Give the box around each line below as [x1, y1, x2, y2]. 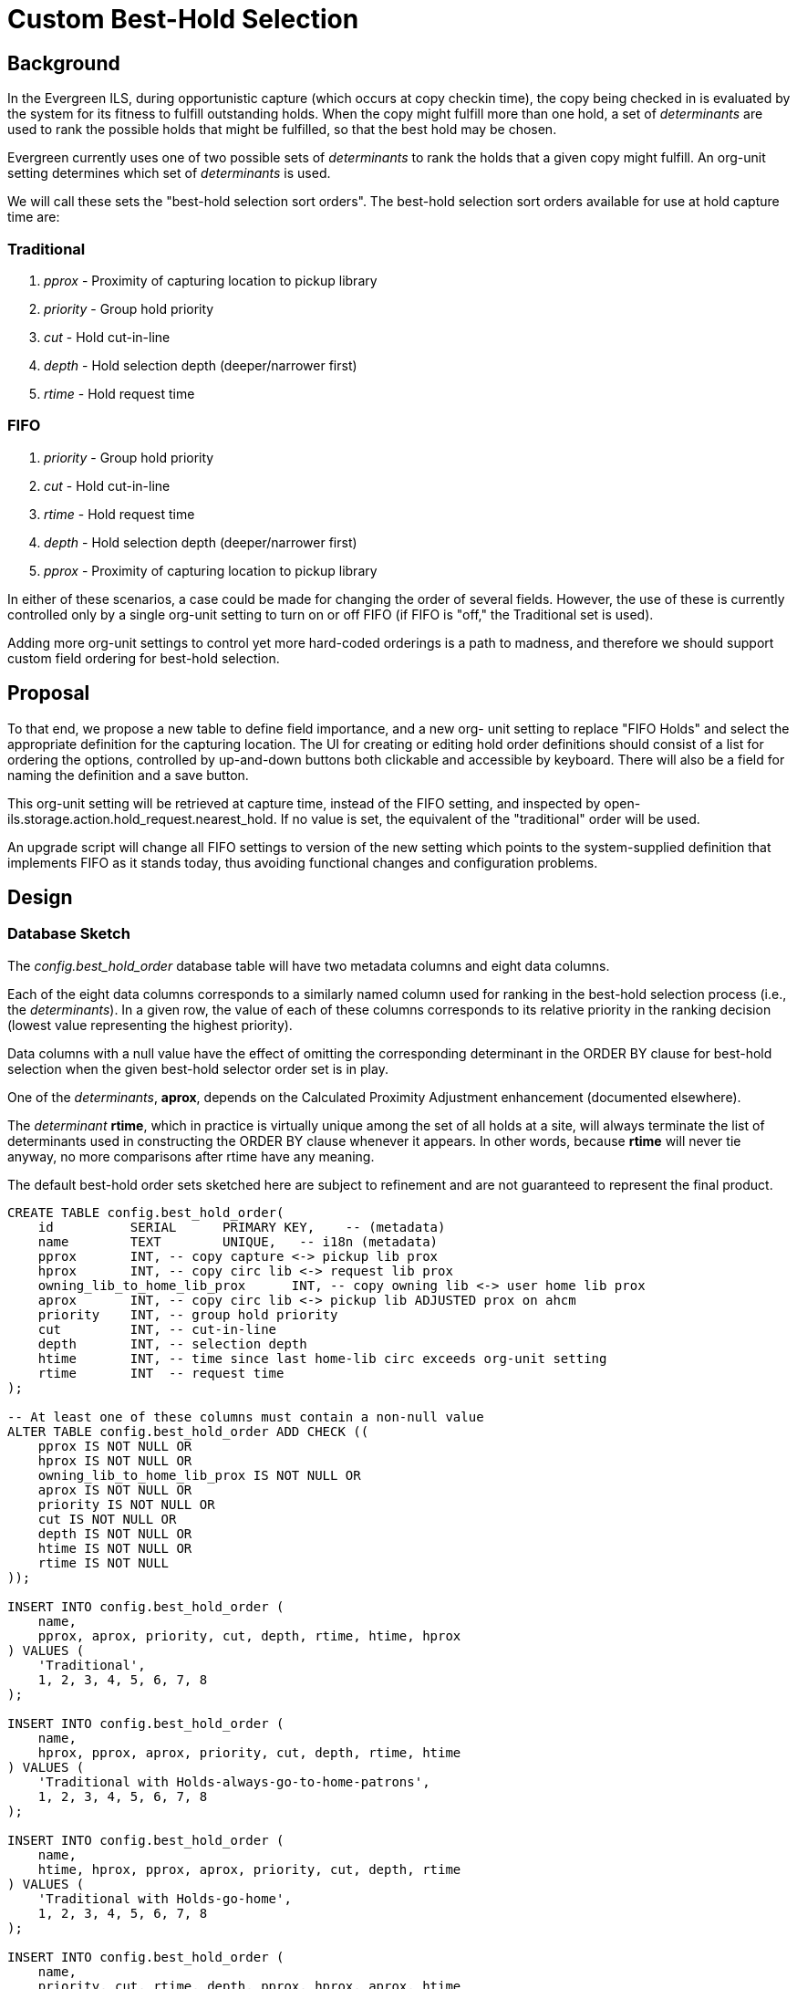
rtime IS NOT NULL [37, 1555, 170, 1570]
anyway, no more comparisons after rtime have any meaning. [7, 1148, 375, 1164]
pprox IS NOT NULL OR [37, 1438, 192, 1453]
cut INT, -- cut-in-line [37, 1321, 277, 1337]
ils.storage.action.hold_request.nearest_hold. [7, 810, 277, 827]
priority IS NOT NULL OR [37, 1496, 215, 1512]
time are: [7, 209, 60, 225]
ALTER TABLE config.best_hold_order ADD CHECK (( [7, 1423, 369, 1439]
